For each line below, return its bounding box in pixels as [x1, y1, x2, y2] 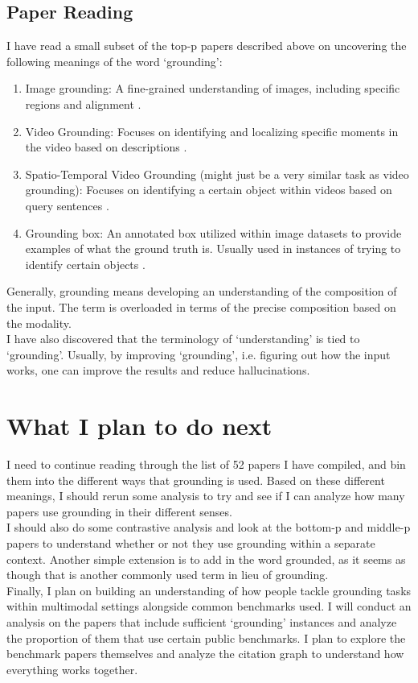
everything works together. [6, 660, 138, 677]
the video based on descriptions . [25, 139, 187, 155]
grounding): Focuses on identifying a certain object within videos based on [25, 181, 392, 198]
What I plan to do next [6, 409, 273, 442]
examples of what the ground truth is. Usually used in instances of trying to [25, 240, 401, 257]
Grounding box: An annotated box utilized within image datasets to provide [25, 224, 402, 241]
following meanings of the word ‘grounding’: [6, 52, 223, 69]
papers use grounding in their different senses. [6, 503, 232, 519]
